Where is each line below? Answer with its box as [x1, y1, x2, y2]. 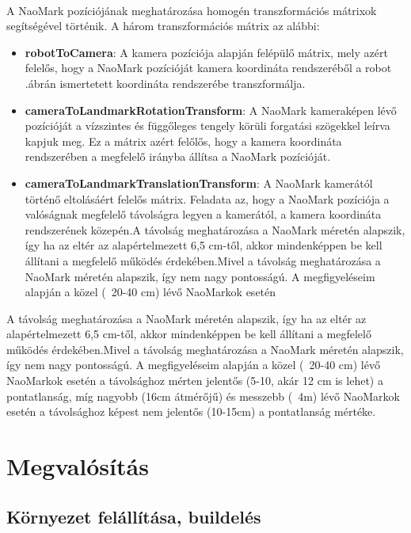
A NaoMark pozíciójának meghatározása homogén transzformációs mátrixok [6, 2, 377, 18]
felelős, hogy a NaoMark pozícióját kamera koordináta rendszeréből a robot [25, 59, 392, 76]
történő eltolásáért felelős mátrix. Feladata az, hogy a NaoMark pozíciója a [25, 190, 390, 207]
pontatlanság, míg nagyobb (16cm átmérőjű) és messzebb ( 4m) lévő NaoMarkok [6, 387, 400, 404]
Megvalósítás [6, 450, 149, 482]
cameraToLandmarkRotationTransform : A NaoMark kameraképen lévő [25, 101, 397, 118]
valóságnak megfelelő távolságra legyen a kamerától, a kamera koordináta [25, 206, 382, 223]
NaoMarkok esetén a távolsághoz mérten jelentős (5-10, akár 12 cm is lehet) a [6, 372, 383, 389]
